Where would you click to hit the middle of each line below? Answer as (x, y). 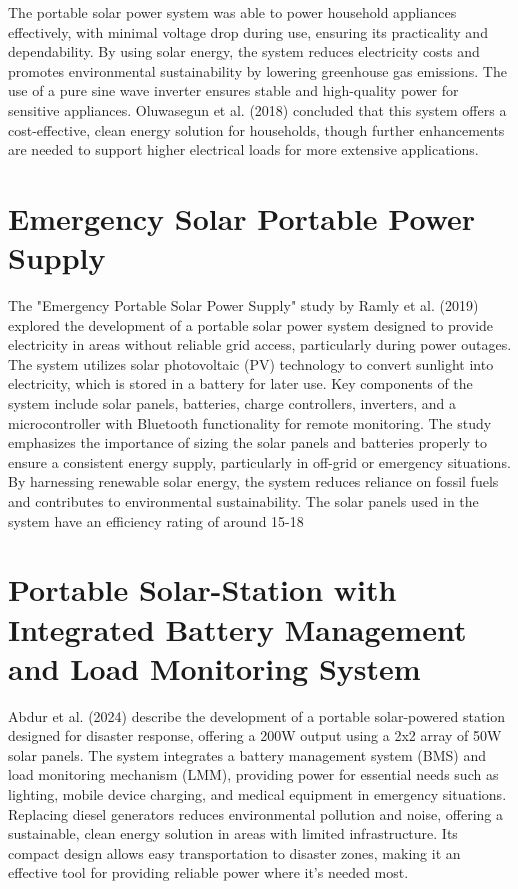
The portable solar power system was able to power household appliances (232, 12)
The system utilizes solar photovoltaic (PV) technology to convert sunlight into (251, 363)
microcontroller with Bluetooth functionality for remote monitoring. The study (250, 422)
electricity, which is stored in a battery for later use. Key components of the (240, 383)
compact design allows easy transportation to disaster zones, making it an (234, 852)
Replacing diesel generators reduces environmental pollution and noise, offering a (255, 813)
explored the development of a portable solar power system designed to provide (251, 324)
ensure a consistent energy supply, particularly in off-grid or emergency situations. (259, 461)
